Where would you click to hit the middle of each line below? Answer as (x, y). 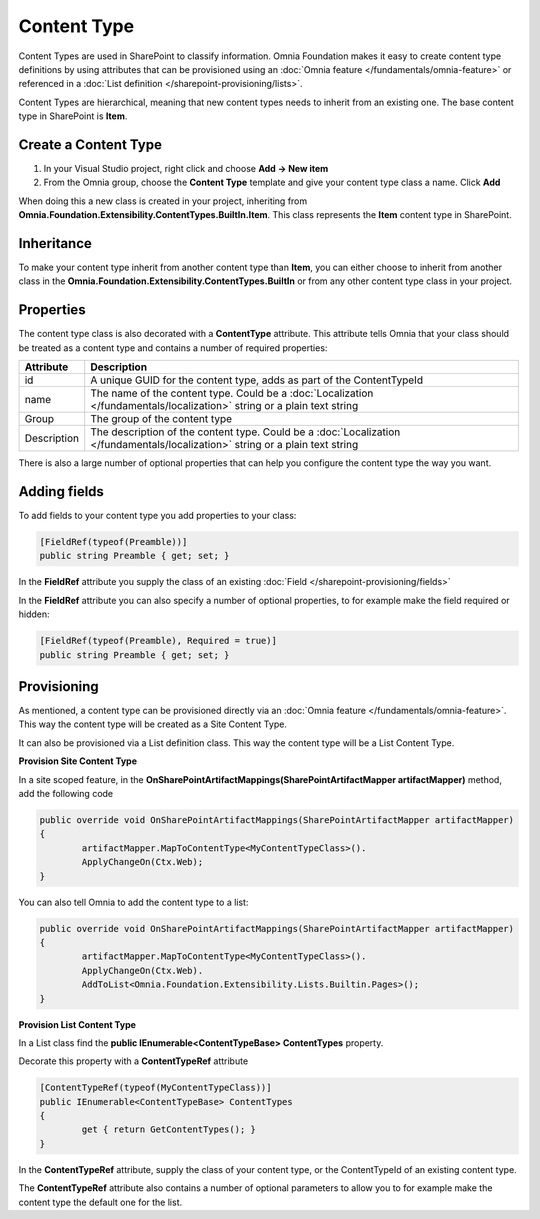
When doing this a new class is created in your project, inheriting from (163, 201)
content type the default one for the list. (100, 1202)
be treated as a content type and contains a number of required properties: (173, 347)
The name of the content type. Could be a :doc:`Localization (232, 393)
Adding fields (61, 491)
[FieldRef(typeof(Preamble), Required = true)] (158, 641)
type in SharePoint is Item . (73, 116)
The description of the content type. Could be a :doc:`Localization (245, 432)
